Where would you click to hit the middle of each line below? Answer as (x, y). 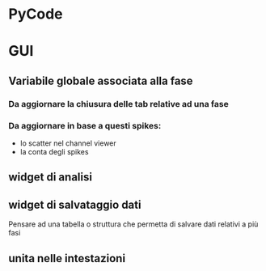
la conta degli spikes (54, 151)
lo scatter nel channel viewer (68, 143)
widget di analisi (51, 178)
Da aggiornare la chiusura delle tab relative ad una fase (118, 104)
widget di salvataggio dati (75, 204)
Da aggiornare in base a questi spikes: (85, 125)
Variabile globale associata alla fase (101, 80)
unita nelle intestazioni (67, 258)
